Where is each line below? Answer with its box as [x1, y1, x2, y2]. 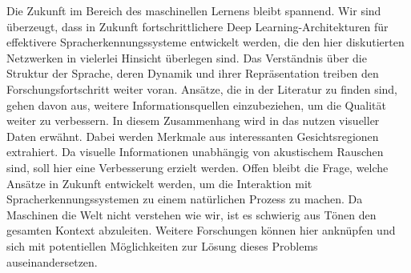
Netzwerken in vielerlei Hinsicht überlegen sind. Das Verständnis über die [6, 49, 367, 66]
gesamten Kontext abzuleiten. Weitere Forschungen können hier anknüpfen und [6, 222, 396, 239]
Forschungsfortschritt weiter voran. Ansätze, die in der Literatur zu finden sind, [6, 80, 398, 97]
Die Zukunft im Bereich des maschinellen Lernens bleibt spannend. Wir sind [6, 2, 381, 18]
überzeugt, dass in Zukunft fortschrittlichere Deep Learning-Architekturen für [6, 18, 389, 34]
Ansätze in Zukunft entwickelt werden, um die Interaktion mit [6, 175, 312, 191]
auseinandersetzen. [6, 253, 98, 270]
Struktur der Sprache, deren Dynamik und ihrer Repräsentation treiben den [6, 65, 379, 82]
